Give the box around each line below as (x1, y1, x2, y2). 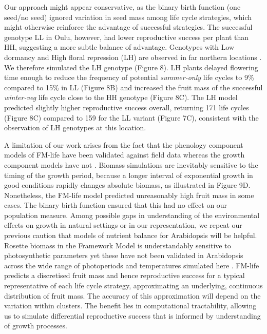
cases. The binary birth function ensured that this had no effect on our (4, 200, 227, 210)
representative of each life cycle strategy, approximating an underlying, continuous (4, 280, 263, 291)
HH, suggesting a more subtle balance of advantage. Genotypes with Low (4, 42, 235, 52)
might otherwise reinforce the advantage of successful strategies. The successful (4, 22, 253, 32)
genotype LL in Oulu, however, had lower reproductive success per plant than (4, 31, 249, 42)
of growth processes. (4, 320, 67, 331)
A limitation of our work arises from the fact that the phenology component (4, 139, 243, 150)
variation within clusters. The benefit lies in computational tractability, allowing (4, 300, 257, 311)
